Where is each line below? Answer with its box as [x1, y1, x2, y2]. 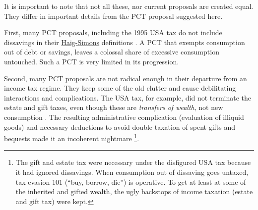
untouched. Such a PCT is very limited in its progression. [4, 56, 179, 66]
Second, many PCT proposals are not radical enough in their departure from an [4, 73, 247, 83]
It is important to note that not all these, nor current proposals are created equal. [4, 1, 254, 11]
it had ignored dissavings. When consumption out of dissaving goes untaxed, [15, 166, 249, 177]
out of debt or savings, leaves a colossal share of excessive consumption [4, 47, 219, 57]
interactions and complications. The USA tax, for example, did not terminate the [4, 92, 252, 103]
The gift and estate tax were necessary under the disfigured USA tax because [15, 157, 251, 167]
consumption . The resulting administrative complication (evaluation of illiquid [4, 111, 244, 122]
